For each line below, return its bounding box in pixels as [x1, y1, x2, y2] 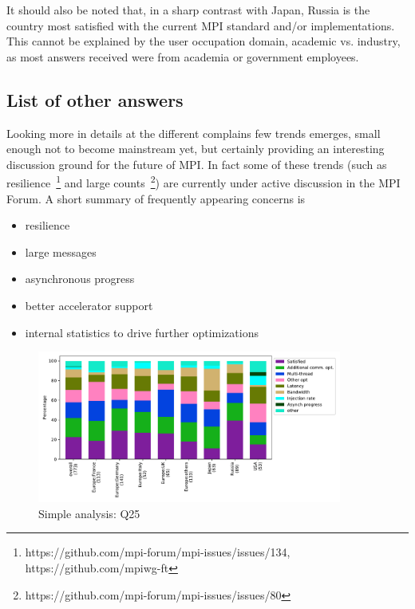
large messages [25, 243, 97, 260]
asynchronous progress [25, 270, 135, 287]
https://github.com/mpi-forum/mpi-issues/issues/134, [25, 544, 290, 560]
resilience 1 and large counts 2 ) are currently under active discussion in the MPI [6, 172, 401, 191]
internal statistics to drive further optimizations [25, 324, 259, 340]
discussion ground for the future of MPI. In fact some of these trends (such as [6, 155, 387, 172]
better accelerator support [25, 297, 153, 313]
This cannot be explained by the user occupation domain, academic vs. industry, [6, 33, 401, 49]
